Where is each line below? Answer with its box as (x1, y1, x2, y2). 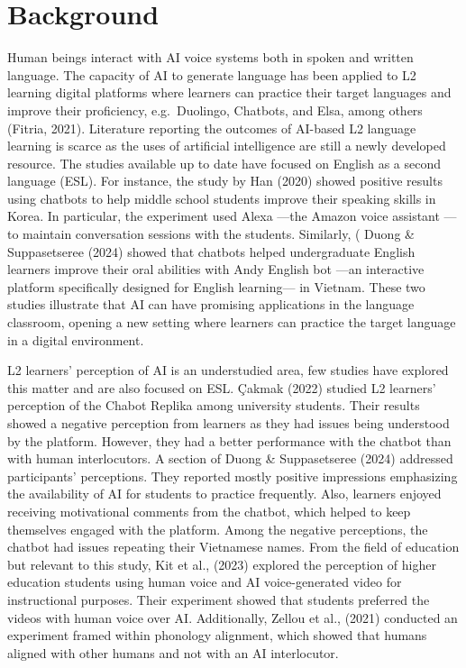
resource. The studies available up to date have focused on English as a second (7, 153, 442, 172)
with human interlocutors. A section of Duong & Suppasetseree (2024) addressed (7, 449, 453, 468)
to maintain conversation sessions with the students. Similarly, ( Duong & (7, 224, 415, 243)
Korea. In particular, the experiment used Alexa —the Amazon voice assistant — (7, 206, 457, 225)
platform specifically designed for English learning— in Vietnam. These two (7, 277, 425, 296)
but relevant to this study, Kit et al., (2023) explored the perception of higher (7, 554, 436, 573)
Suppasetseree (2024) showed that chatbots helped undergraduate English (7, 242, 416, 261)
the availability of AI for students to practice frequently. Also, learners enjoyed (7, 484, 442, 503)
